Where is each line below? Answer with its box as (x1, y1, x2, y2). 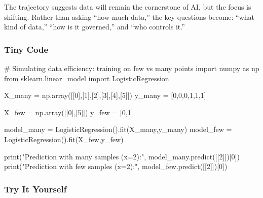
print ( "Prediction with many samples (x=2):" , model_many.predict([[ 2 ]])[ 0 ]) (4, 151, 240, 161)
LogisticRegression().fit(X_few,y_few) (4, 134, 124, 144)
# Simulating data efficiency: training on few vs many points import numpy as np (4, 63, 259, 73)
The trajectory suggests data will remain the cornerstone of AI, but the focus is (4, 2, 251, 12)
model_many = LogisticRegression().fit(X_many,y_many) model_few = (4, 124, 232, 135)
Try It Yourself (4, 182, 67, 195)
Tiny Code (4, 43, 49, 55)
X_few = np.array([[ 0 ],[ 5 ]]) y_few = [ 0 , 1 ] (4, 107, 133, 117)
